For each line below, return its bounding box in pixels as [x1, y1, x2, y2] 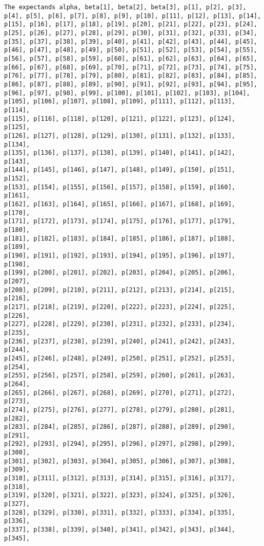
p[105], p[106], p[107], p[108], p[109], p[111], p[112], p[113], [4, 98, 236, 105]
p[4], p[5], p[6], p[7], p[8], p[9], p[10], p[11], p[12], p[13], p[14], [4, 12, 261, 20]
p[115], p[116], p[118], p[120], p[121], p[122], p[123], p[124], [4, 115, 236, 122]
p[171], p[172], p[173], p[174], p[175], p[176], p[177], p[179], [4, 217, 236, 225]
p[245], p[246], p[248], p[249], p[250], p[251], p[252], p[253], [4, 354, 236, 362]
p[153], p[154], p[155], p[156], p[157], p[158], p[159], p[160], [4, 183, 236, 191]
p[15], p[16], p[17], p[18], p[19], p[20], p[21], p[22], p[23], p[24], [4, 21, 257, 28]
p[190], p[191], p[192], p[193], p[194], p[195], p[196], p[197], [4, 252, 236, 260]
